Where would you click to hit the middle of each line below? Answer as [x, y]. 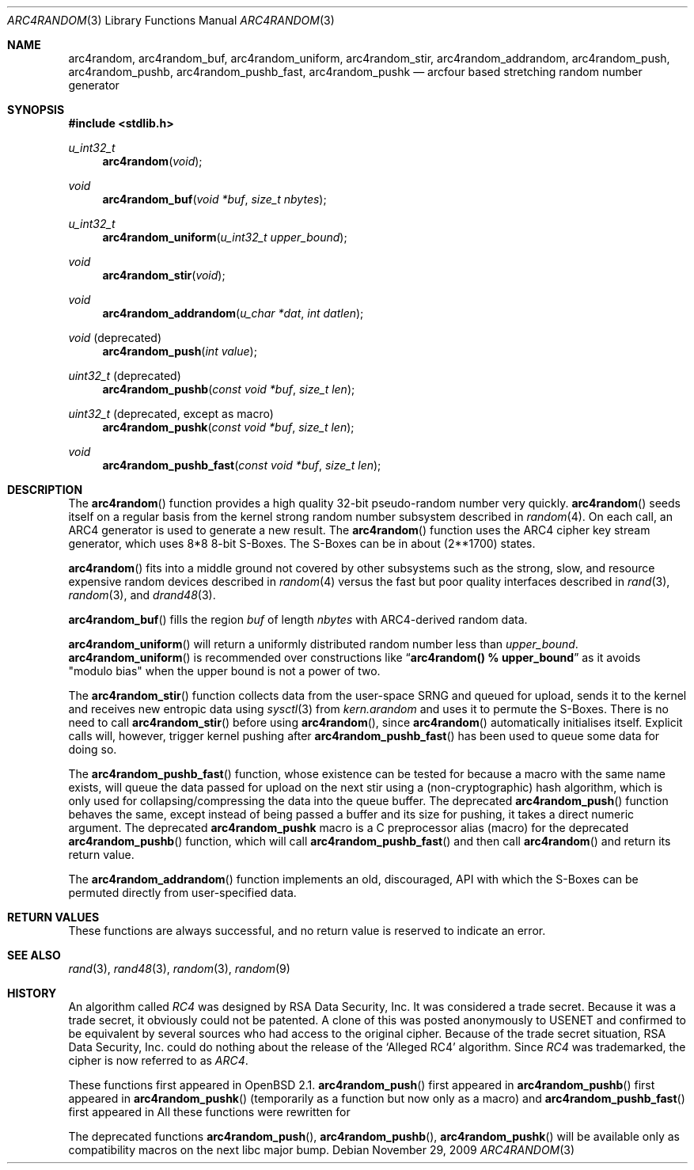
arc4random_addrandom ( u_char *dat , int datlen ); [233, 313]
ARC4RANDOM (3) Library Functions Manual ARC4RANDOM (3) [171, 20]
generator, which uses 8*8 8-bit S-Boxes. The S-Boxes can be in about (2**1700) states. [302, 543]
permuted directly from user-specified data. [182, 893]
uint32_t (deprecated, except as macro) [171, 414]
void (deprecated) [115, 338]
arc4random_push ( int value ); [180, 351]
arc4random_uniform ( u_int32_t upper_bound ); [225, 237]
